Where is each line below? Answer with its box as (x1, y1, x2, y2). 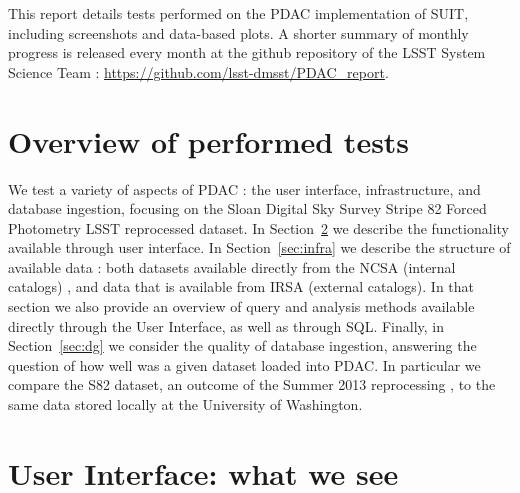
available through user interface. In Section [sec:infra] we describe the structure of (8, 237, 511, 258)
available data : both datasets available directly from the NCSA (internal (8, 256, 456, 277)
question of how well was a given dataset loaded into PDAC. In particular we (8, 354, 481, 375)
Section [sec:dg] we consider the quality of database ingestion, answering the (8, 335, 477, 356)
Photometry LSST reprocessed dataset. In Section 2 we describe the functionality (8, 217, 509, 238)
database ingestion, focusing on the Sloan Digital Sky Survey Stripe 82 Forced (8, 198, 487, 219)
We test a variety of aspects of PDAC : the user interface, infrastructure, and (8, 178, 481, 199)
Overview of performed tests (8, 120, 410, 161)
